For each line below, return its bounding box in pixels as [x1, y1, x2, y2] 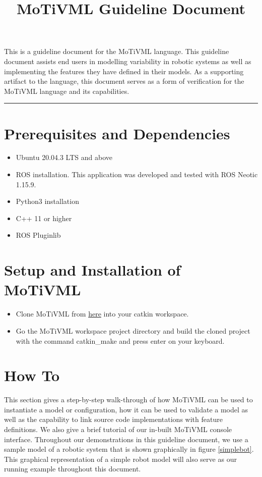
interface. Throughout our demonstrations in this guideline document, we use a [4, 434, 248, 444]
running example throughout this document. [4, 463, 141, 474]
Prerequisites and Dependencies [4, 123, 230, 143]
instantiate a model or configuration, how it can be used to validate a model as [4, 404, 248, 414]
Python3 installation [16, 196, 79, 206]
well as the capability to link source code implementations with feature [4, 414, 223, 425]
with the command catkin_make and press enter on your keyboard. [16, 335, 225, 346]
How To [4, 365, 60, 386]
